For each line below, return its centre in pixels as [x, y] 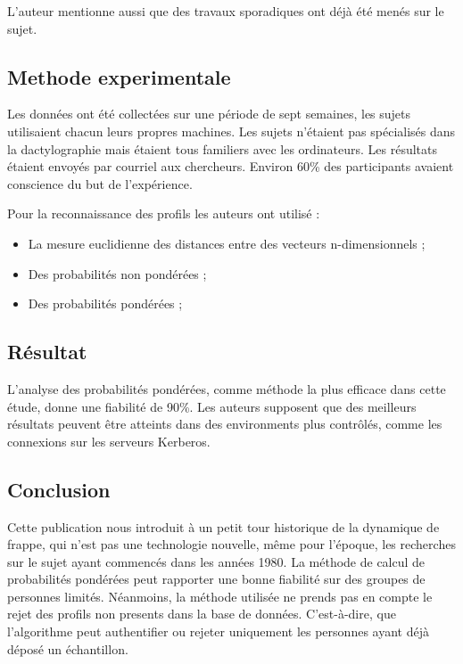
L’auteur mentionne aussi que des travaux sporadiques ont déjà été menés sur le [226, 11]
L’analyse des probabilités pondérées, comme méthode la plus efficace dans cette [227, 388]
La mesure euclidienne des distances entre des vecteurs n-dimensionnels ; [227, 243]
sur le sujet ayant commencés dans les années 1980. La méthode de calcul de [216, 561]
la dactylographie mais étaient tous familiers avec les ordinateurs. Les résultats [223, 148]
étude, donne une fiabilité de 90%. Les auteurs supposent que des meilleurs [212, 406]
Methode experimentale [119, 76]
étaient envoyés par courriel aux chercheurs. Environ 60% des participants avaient [231, 166]
